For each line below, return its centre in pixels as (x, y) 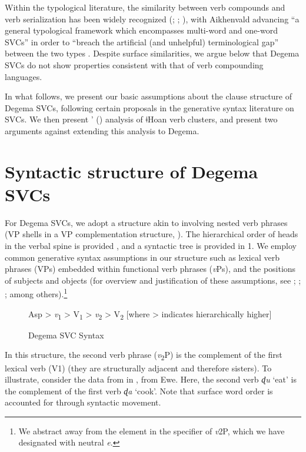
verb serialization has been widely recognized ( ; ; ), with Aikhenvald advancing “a (152, 19)
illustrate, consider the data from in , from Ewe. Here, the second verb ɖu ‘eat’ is (151, 379)
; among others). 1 (36, 293)
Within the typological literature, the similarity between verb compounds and (145, 7)
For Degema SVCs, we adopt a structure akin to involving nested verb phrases (146, 222)
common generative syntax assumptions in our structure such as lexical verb (142, 257)
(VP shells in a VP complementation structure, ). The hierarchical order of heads (152, 234)
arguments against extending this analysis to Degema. (102, 130)
